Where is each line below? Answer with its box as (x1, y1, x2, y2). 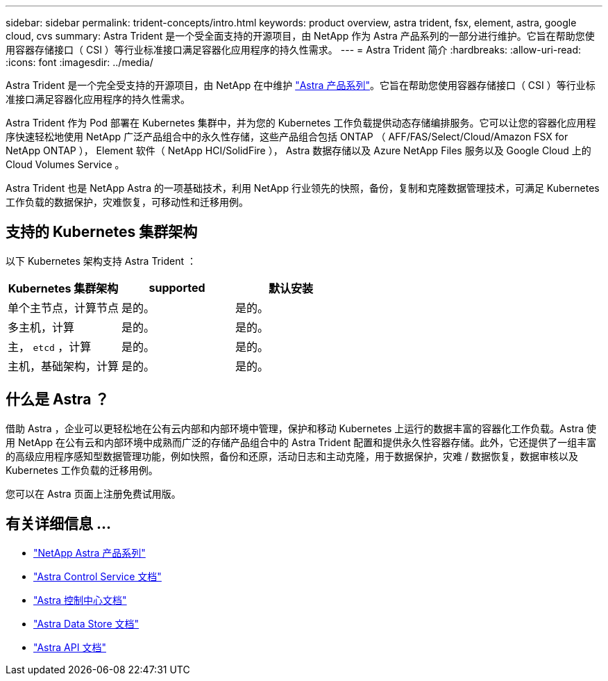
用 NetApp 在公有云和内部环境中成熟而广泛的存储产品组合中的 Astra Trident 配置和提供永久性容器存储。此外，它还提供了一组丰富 (6, 436, 597, 448)
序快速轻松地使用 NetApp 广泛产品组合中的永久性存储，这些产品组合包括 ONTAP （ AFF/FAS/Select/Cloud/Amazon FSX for (6, 131, 568, 142)
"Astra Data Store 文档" (33, 617, 140, 630)
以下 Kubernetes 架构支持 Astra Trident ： (6, 254, 196, 267)
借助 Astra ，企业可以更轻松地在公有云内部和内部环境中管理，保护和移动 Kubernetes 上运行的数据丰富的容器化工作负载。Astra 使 (6, 422, 597, 434)
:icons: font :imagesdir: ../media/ (6, 56, 153, 68)
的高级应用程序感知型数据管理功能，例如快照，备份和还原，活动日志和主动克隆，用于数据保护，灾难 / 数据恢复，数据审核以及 (6, 450, 578, 462)
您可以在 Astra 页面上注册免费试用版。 (6, 487, 181, 500)
